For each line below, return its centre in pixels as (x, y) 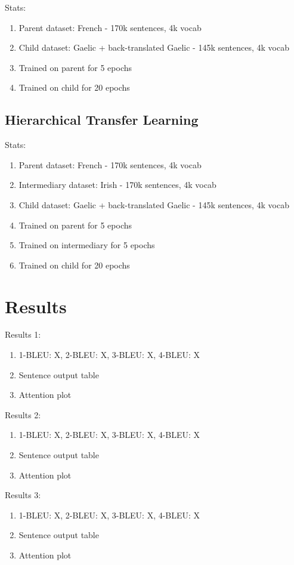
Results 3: (23, 495)
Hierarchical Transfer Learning (102, 120)
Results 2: (23, 414)
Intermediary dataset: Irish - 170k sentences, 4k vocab (117, 185)
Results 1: (23, 334)
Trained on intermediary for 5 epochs (87, 245)
